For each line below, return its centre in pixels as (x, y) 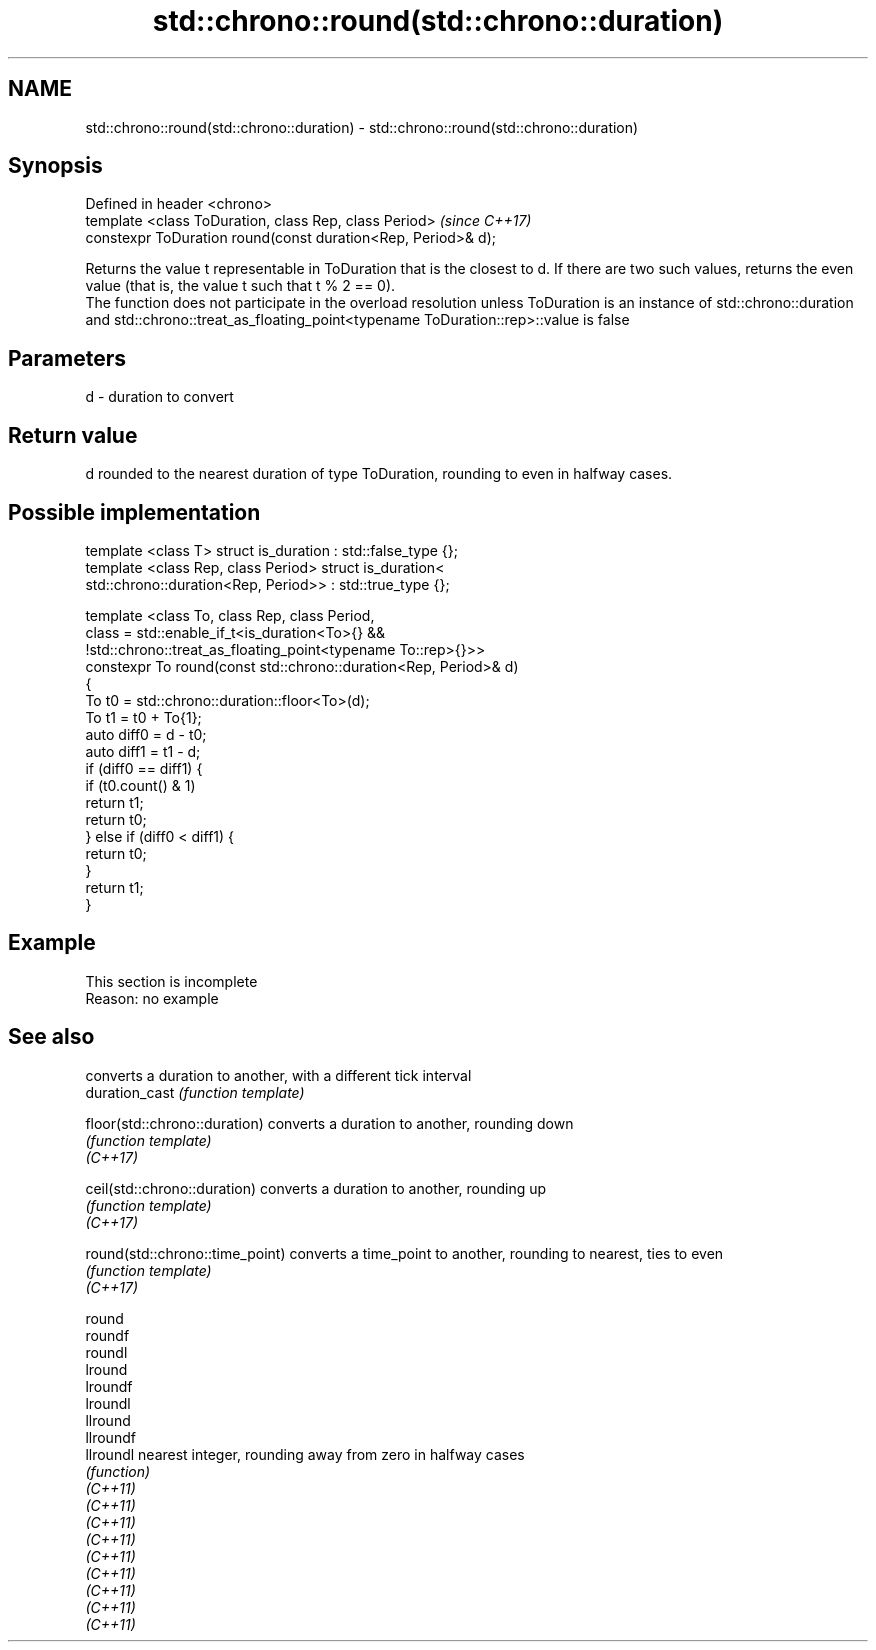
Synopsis (55, 166)
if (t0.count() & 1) (140, 785)
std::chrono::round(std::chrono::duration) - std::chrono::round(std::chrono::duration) (362, 127)
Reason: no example (152, 998)
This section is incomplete (171, 981)
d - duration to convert (159, 397)
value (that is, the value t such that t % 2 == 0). (240, 286)
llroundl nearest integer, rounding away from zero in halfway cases (305, 1454)
